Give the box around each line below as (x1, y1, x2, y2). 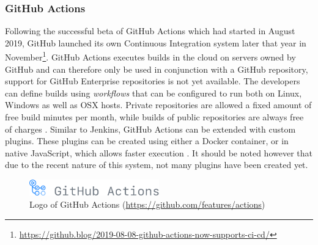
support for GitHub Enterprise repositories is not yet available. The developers (5, 75, 300, 87)
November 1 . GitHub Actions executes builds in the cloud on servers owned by (5, 49, 296, 64)
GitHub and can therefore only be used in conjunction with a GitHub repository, (5, 62, 308, 75)
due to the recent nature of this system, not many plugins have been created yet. (5, 158, 308, 171)
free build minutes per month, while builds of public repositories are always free (5, 111, 304, 123)
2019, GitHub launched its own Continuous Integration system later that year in (5, 36, 306, 49)
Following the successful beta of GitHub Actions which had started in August (5, 24, 295, 37)
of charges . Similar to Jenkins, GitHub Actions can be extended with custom (5, 122, 296, 135)
